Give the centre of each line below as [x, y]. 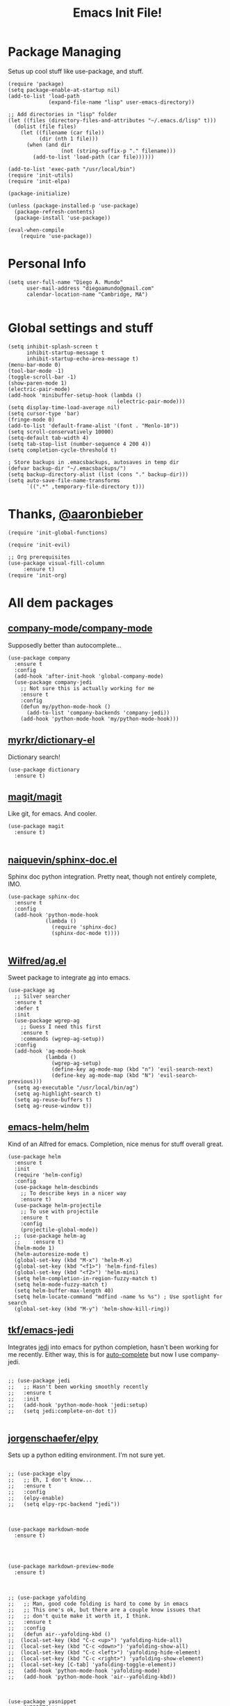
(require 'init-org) [38, 575]
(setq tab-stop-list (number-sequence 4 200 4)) [80, 444]
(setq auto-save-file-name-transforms [64, 480]
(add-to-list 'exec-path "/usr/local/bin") [72, 169]
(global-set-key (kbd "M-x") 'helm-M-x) [73, 1260]
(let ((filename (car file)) [63, 133]
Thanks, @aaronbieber [75, 514]
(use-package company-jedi [53, 682]
